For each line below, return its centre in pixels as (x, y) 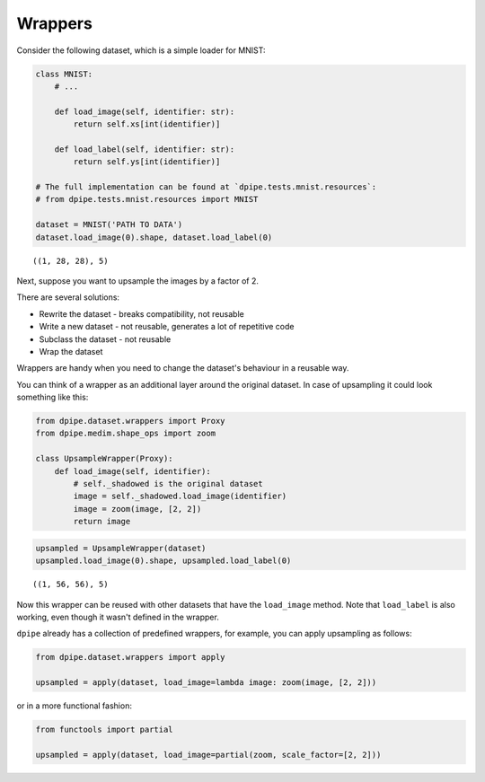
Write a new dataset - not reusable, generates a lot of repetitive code (167, 327)
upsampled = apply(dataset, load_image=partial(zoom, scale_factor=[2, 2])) (208, 755)
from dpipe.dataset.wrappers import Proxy (130, 421)
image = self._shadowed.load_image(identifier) (180, 496)
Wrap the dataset (71, 351)
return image (102, 522)
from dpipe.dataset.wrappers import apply (130, 657)
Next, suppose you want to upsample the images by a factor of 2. (138, 281)
